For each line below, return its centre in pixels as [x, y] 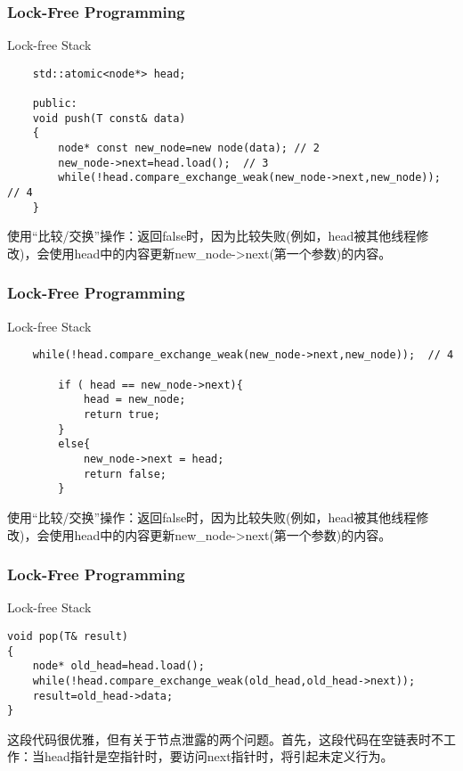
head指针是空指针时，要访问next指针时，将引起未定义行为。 [219, 756]
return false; [125, 474]
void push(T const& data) [109, 118]
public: [55, 104]
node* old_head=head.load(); [118, 666]
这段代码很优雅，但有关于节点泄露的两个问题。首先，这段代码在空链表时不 [225, 738]
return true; [122, 414]
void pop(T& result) [68, 636]
